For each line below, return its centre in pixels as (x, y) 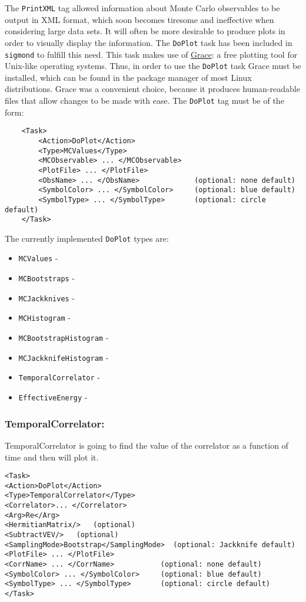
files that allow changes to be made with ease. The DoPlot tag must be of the (144, 100)
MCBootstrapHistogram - (64, 338)
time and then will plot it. (52, 457)
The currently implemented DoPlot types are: (87, 238)
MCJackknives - (47, 297)
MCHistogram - (44, 318)
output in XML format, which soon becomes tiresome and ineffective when (139, 19)
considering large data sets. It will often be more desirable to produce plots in (145, 31)
